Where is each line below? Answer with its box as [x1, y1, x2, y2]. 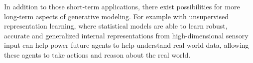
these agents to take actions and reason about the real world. [4, 49, 191, 60]
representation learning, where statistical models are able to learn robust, [4, 21, 228, 31]
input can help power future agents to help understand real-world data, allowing [4, 40, 249, 50]
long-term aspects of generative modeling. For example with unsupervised [4, 11, 229, 21]
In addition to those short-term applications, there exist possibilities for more [4, 1, 240, 11]
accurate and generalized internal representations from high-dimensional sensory [4, 30, 249, 40]
